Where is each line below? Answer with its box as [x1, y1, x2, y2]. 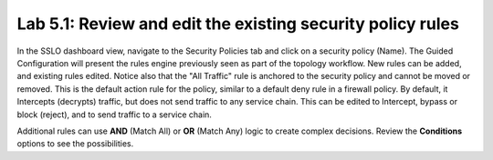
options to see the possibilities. [16, 138, 134, 149]
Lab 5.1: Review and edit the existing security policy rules [16, 14, 460, 34]
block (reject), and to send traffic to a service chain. [16, 109, 212, 120]
